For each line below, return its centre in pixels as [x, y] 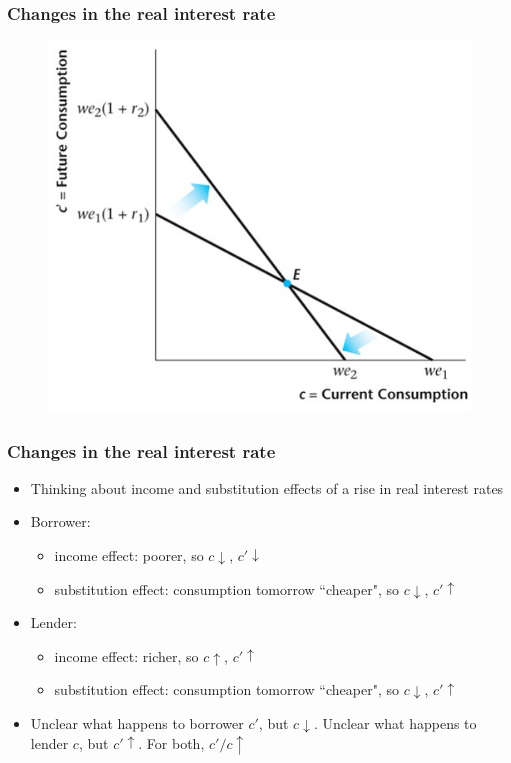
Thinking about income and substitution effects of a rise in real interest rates [267, 487]
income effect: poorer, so [129, 555]
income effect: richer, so [126, 655]
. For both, [171, 742]
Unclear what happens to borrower [137, 722]
